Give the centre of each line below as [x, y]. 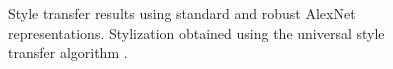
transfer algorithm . [68, 52]
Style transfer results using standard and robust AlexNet [182, 13]
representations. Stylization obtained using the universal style [196, 32]
